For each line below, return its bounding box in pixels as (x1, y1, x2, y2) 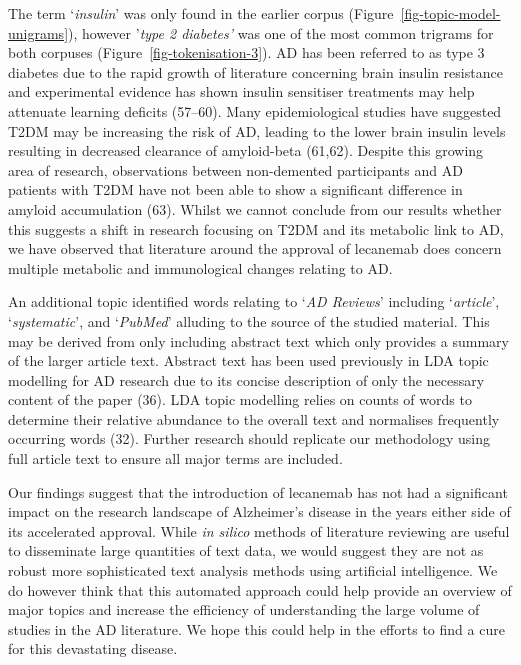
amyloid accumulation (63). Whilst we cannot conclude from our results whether (8, 198, 502, 219)
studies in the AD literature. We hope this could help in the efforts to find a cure (8, 618, 505, 639)
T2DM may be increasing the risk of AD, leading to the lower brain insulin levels (8, 120, 506, 141)
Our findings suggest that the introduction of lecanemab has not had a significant (8, 481, 508, 502)
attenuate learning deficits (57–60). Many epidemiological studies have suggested (8, 100, 502, 121)
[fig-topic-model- (400, 3, 501, 23)
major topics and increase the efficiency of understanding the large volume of (8, 599, 480, 620)
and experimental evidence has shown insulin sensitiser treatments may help (8, 81, 475, 102)
